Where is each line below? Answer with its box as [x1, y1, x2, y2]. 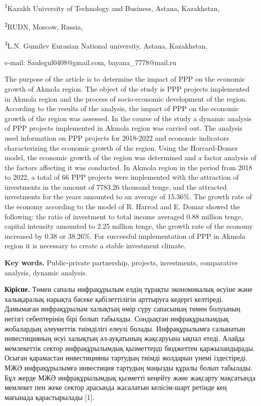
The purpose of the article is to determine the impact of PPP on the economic [5, 74, 245, 84]
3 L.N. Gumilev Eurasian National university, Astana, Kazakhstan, [5, 39, 207, 51]
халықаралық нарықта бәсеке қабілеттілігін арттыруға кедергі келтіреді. [5, 293, 223, 304]
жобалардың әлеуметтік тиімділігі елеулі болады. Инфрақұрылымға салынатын [5, 323, 245, 333]
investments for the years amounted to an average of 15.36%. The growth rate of [5, 191, 252, 202]
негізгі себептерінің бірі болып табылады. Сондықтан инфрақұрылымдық [5, 313, 229, 323]
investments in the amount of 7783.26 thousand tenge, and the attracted [5, 181, 227, 192]
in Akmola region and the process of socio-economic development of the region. [5, 93, 247, 104]
